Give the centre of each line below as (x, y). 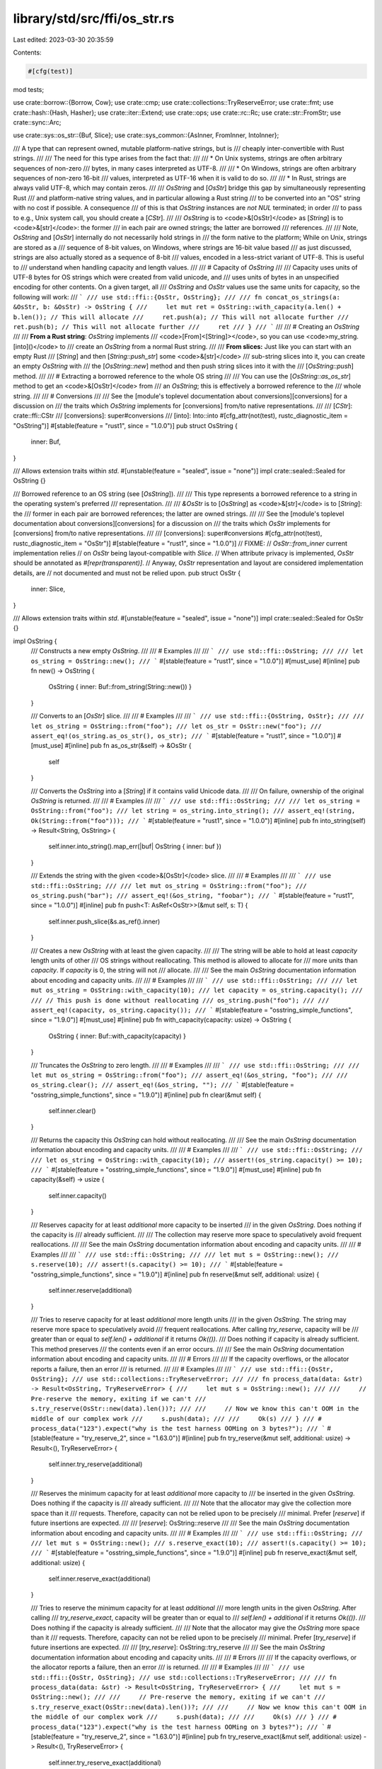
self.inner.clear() (72, 1111)
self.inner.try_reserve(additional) (95, 1464)
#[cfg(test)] (51, 71)
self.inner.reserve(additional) (90, 1290)
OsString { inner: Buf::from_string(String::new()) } (120, 687)
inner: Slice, (48, 589)
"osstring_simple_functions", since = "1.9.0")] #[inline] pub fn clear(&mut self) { (146, 1095)
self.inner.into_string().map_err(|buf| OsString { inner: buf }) (135, 846)
